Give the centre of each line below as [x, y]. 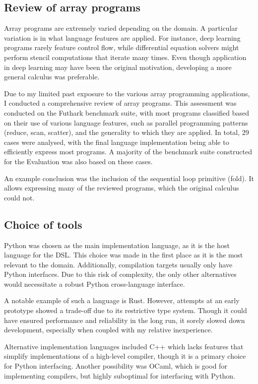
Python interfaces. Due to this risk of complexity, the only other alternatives [120, 274]
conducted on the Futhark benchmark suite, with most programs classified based [127, 112]
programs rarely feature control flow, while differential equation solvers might [122, 47]
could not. [19, 197]
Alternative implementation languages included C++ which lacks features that [124, 346]
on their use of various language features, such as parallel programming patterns [126, 122]
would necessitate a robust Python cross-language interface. [95, 284]
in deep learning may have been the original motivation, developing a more [118, 67]
